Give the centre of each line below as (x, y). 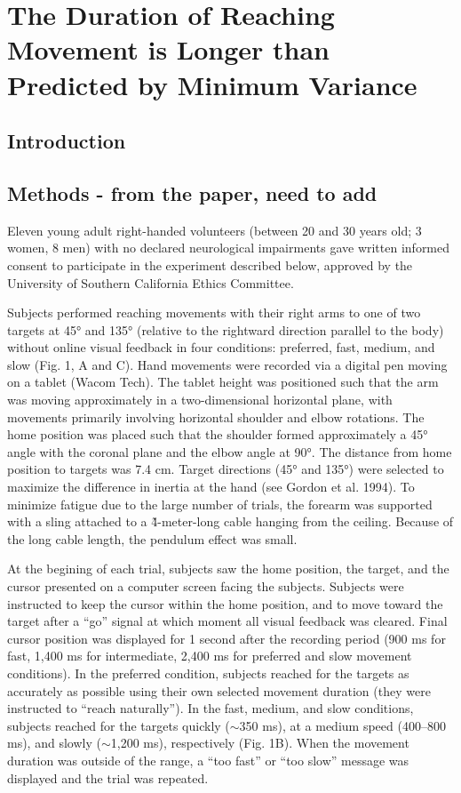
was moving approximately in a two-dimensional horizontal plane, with (200, 400)
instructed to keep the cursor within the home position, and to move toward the (225, 603)
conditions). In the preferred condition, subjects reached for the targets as (208, 673)
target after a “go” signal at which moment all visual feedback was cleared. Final (227, 621)
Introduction (67, 141)
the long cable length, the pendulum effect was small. (152, 538)
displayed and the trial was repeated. (108, 777)
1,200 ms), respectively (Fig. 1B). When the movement (260, 743)
